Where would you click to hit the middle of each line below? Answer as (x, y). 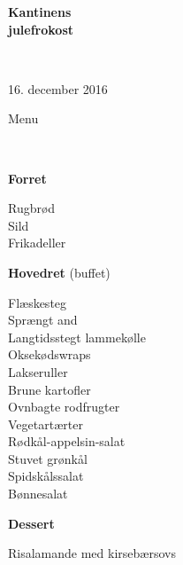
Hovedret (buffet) (59, 272)
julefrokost (41, 29)
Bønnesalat (38, 494)
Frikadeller (37, 243)
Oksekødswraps (50, 354)
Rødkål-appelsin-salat (67, 441)
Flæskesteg (38, 302)
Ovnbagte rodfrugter (64, 407)
